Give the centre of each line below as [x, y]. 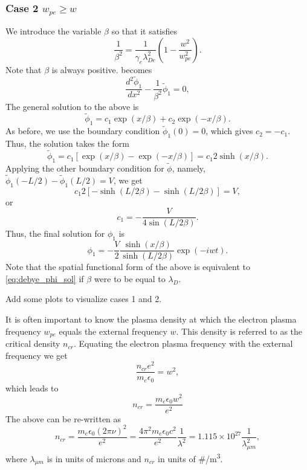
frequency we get [37, 355]
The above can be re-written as [63, 418]
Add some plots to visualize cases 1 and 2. [84, 299]
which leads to [32, 388]
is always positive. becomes [102, 69]
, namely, [189, 168]
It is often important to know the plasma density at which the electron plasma [151, 319]
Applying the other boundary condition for [85, 168]
